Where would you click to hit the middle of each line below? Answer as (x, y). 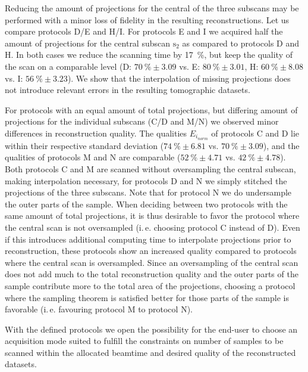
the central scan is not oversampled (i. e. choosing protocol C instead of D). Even (153, 227)
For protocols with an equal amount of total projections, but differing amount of (151, 109)
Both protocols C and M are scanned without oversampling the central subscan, (150, 168)
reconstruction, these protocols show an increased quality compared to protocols (151, 251)
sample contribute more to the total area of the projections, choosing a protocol (150, 285)
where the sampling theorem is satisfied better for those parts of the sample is (147, 297)
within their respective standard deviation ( (84, 145)
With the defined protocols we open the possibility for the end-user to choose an (151, 329)
